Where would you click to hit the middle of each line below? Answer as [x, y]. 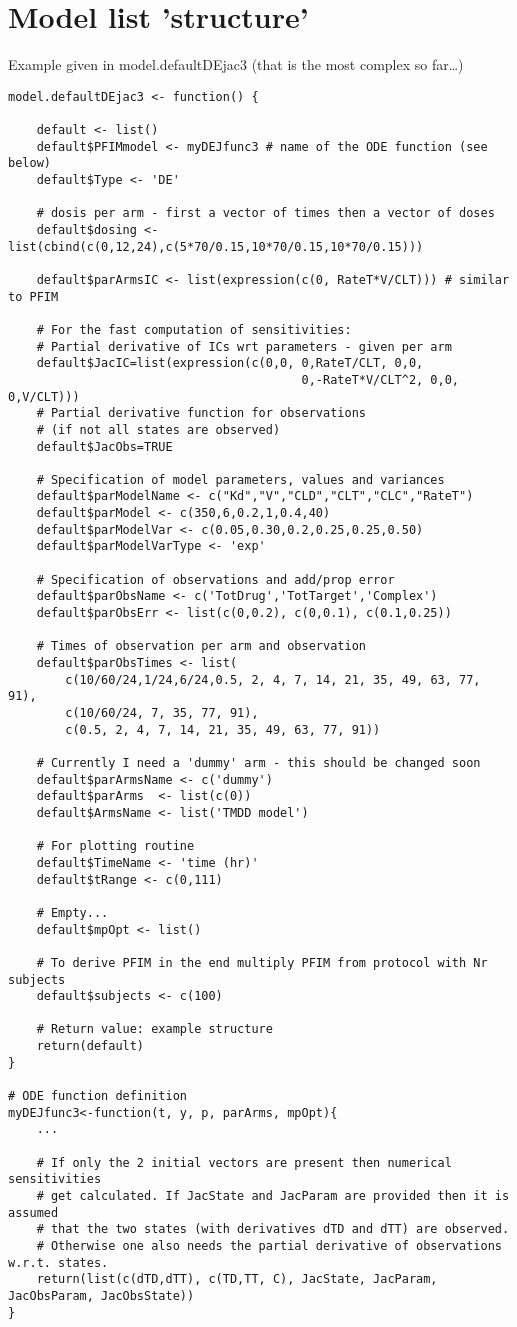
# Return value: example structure [154, 1029]
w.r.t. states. [58, 1262]
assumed [33, 1212]
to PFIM [33, 296]
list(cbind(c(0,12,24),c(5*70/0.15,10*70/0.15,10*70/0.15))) [216, 246]
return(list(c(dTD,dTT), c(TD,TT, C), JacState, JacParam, [237, 1279]
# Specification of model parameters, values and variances [240, 479]
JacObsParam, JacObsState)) [101, 1295]
